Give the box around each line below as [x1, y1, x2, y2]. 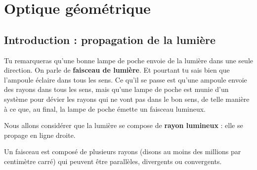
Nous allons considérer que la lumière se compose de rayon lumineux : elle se [4, 120, 243, 130]
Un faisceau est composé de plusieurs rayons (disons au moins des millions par [4, 146, 241, 157]
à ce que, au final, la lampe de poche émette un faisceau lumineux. [4, 103, 206, 114]
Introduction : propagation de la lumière [4, 32, 215, 47]
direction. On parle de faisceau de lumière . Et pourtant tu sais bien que [4, 65, 230, 75]
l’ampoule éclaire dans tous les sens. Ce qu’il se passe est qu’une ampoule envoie [4, 74, 247, 85]
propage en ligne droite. [4, 129, 76, 140]
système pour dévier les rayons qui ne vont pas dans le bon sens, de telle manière [4, 93, 250, 104]
